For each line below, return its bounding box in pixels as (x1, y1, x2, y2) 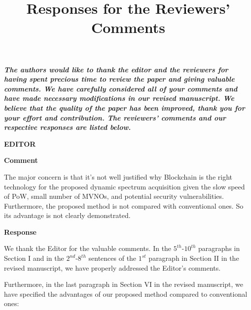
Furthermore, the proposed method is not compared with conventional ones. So (4, 200, 244, 211)
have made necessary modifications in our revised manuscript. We (4, 93, 234, 103)
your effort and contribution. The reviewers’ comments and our (4, 112, 226, 123)
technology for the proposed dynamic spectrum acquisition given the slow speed (4, 181, 245, 191)
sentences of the (88, 253, 137, 263)
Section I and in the (4, 253, 64, 263)
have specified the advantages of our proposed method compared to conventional (4, 288, 248, 299)
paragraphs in (198, 243, 240, 253)
